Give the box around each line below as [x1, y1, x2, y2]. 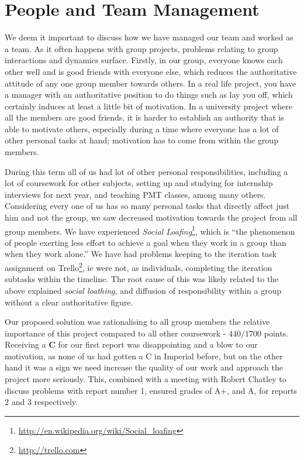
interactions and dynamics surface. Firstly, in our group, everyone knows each [5, 54, 283, 66]
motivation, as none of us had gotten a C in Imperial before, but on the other [5, 349, 283, 362]
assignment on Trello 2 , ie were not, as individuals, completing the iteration [5, 260, 272, 273]
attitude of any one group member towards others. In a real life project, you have [5, 77, 296, 89]
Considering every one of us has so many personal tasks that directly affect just [5, 200, 290, 212]
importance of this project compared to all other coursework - [5, 327, 226, 339]
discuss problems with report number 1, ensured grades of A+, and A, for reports [5, 384, 297, 396]
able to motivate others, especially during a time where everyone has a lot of [5, 122, 279, 135]
